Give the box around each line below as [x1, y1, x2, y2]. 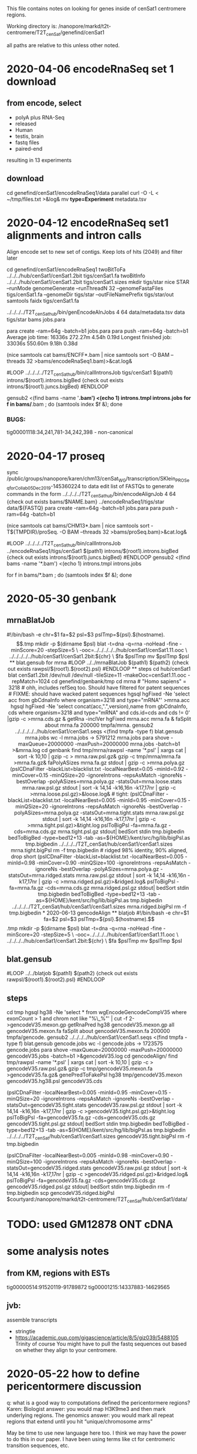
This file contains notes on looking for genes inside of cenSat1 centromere [6, 5, 186, 12]
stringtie [15, 1327, 36, 1334]
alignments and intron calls [6, 228, 142, 242]
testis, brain [15, 133, 44, 140]
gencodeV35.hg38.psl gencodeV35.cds [6, 1078, 103, 1085]
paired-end [15, 145, 43, 152]
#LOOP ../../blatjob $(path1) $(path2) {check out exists [6, 970, 138, 977]
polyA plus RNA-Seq [15, 114, 65, 121]
